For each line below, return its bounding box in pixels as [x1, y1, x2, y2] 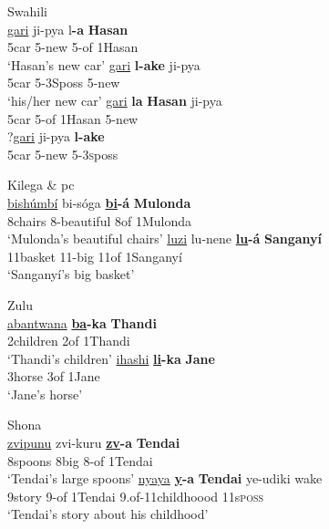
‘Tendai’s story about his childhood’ [7, 504, 209, 524]
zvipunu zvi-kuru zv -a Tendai [7, 433, 180, 452]
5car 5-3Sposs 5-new [7, 73, 120, 92]
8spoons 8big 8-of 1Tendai [7, 451, 153, 470]
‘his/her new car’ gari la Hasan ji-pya [7, 90, 222, 109]
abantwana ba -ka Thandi [7, 313, 157, 332]
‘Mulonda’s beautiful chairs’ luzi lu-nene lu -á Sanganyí [7, 229, 323, 248]
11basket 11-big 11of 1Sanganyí [7, 246, 182, 265]
